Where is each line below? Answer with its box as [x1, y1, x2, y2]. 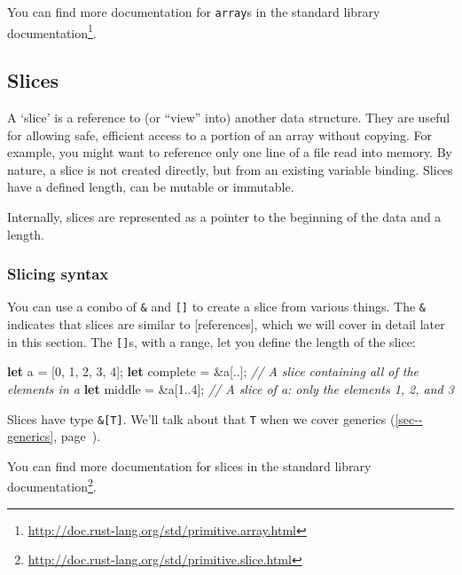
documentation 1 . [7, 20, 97, 42]
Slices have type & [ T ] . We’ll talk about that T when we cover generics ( [7, 409, 395, 428]
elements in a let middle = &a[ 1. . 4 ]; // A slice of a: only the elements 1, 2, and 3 [7, 379, 454, 398]
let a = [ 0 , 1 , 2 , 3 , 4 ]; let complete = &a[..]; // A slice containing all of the [7, 362, 419, 381]
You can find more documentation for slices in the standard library [7, 456, 372, 475]
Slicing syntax [7, 263, 109, 285]
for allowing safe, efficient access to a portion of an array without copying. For [7, 125, 432, 144]
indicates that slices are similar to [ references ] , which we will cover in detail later [7, 315, 445, 334]
